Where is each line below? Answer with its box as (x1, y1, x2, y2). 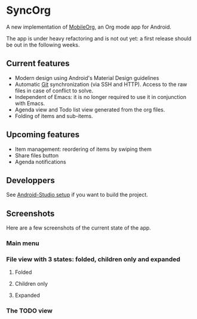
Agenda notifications (14, 158, 67, 165)
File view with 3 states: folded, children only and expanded (6, 255, 181, 264)
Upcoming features (6, 129, 79, 140)
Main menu (6, 239, 40, 247)
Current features (6, 58, 70, 69)
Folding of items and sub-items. (14, 112, 94, 119)
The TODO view (6, 306, 53, 315)
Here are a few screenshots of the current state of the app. (6, 224, 151, 231)
